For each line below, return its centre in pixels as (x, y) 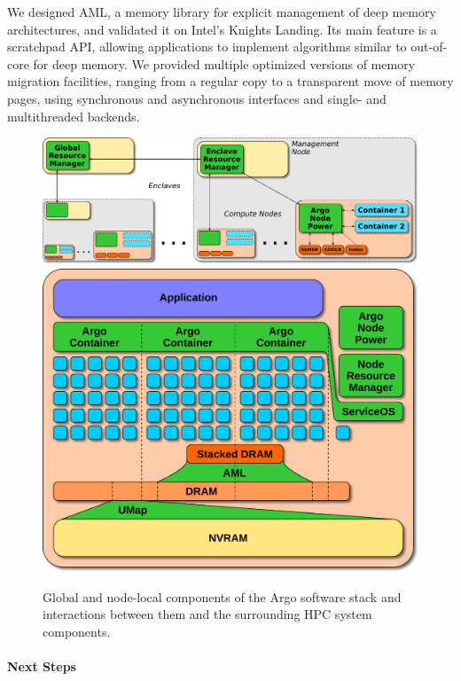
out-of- (429, 47)
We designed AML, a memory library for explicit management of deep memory (222, 12)
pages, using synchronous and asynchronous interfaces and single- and (197, 98)
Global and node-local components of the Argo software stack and (222, 596)
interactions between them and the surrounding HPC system (207, 614)
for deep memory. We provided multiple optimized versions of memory (224, 63)
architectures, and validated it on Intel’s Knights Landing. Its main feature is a (222, 29)
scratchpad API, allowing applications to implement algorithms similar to (207, 47)
